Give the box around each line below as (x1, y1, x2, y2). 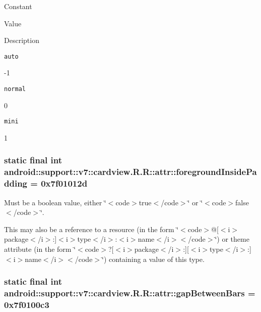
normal (4, 85, 26, 93)
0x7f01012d (41, 177, 88, 190)
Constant (4, 1, 32, 11)
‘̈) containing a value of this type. (102, 253, 205, 264)
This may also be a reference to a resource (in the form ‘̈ (4, 224, 179, 234)
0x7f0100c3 (4, 298, 49, 310)
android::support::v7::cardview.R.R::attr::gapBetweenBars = (4, 287, 255, 299)
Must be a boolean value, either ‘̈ (4, 197, 106, 207)
